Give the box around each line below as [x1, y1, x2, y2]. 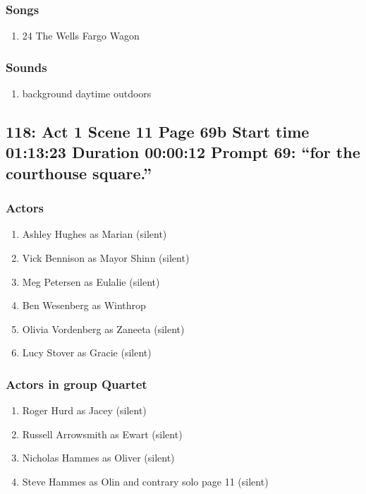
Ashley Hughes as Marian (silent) [22, 227, 167, 241]
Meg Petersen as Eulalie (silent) [22, 274, 160, 289]
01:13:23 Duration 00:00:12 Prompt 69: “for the [6, 141, 360, 163]
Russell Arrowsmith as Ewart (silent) [22, 426, 183, 441]
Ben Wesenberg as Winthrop [22, 298, 146, 313]
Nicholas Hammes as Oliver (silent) [22, 450, 175, 465]
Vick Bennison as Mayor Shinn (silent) [22, 251, 190, 265]
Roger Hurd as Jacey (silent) [22, 403, 147, 418]
